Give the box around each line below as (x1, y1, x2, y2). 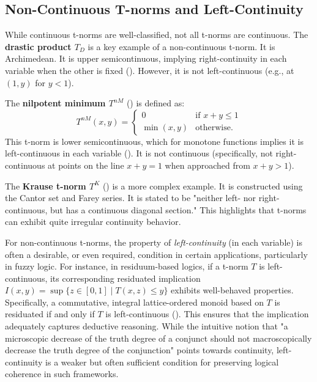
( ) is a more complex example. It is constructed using (102, 179, 303, 192)
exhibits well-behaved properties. (171, 284, 294, 296)
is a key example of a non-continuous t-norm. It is (88, 40, 275, 53)
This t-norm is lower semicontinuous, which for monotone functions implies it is (5, 134, 304, 147)
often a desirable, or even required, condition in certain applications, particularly (5, 248, 308, 260)
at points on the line (48, 158, 124, 171)
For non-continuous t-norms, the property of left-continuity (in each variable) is (5, 235, 303, 248)
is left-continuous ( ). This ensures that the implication (105, 307, 309, 320)
